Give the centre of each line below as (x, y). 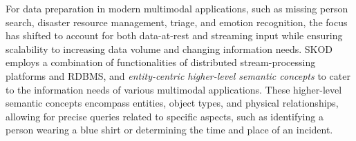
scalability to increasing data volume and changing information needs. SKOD (169, 48)
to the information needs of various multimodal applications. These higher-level (174, 89)
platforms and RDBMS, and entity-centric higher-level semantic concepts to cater (178, 75)
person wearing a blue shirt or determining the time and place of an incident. (169, 130)
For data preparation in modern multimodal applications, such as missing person (177, 8)
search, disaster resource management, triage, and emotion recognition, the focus (177, 22)
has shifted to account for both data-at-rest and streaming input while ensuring (174, 35)
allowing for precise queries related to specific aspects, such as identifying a (165, 116)
